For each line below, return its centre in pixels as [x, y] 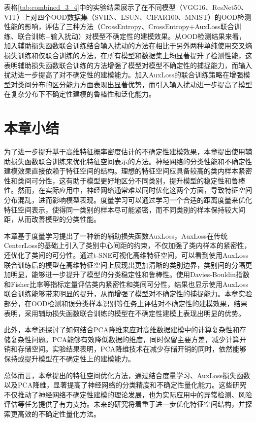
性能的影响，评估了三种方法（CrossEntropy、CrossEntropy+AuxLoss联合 [119, 26]
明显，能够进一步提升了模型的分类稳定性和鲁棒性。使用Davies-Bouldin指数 [130, 274]
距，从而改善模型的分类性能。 [52, 219]
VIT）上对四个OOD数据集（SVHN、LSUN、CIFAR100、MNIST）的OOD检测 [128, 17]
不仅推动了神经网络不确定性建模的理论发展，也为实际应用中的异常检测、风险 [128, 394]
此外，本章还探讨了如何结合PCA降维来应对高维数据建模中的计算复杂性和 [122, 330]
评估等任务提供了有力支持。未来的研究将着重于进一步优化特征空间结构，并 [125, 404]
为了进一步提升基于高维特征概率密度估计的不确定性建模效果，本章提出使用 [125, 152]
